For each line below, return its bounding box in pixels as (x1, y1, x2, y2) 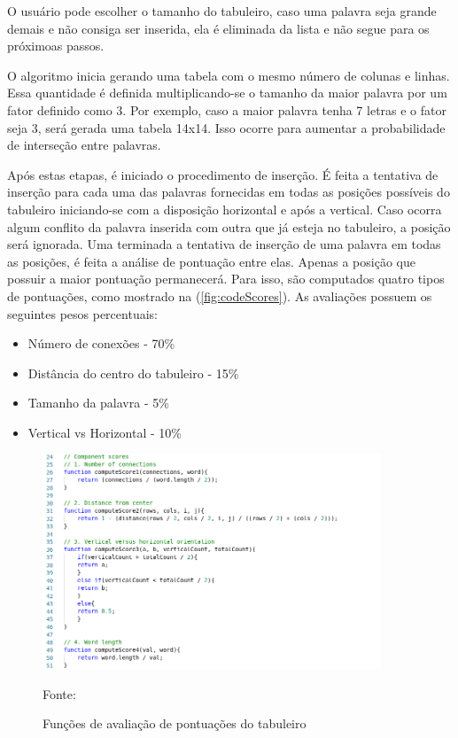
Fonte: (43, 684, 76, 703)
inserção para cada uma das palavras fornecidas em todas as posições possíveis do (7, 183, 450, 201)
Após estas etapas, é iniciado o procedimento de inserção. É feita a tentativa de (7, 165, 439, 183)
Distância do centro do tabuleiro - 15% (27, 363, 239, 382)
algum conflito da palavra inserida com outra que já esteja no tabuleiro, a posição (7, 217, 451, 236)
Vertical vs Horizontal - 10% (27, 423, 182, 441)
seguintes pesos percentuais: (7, 304, 158, 322)
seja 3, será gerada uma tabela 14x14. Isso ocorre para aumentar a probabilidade (7, 118, 446, 136)
